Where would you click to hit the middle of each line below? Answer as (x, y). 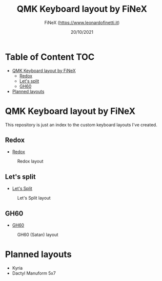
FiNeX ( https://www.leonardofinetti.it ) (82, 23)
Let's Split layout (34, 198)
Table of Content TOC (50, 57)
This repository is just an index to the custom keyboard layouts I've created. (81, 125)
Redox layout (30, 161)
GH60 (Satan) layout (38, 235)
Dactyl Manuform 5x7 (34, 273)
